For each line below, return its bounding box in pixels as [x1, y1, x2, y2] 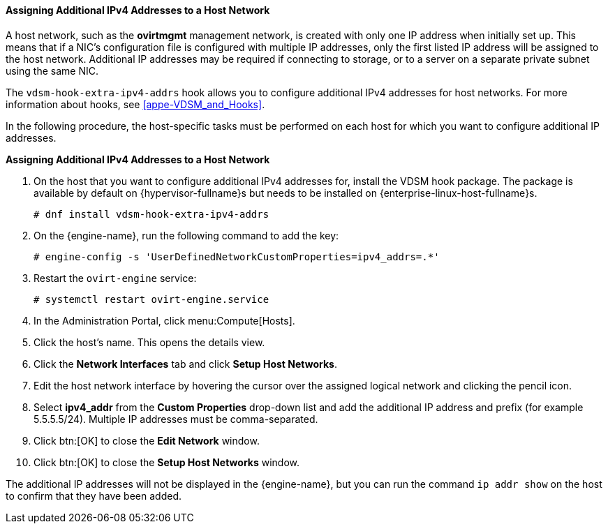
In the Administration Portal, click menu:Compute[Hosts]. [34, 314, 295, 327]
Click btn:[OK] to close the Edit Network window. [34, 434, 260, 447]
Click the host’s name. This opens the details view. [34, 336, 265, 348]
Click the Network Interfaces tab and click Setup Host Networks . [34, 357, 337, 370]
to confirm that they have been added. [6, 489, 181, 502]
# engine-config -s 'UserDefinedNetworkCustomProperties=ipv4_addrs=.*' [34, 251, 440, 262]
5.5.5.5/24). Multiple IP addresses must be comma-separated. [34, 412, 318, 425]
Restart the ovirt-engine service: [34, 271, 197, 284]
